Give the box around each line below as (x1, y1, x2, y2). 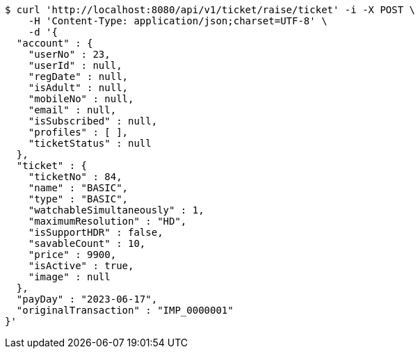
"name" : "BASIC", (28, 182, 129, 193)
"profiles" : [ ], (28, 127, 129, 138)
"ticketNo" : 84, (28, 171, 122, 182)
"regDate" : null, (28, 71, 129, 82)
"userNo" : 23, (28, 49, 111, 60)
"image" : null (28, 271, 111, 282)
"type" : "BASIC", (28, 193, 129, 204)
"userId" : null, (28, 60, 122, 71)
